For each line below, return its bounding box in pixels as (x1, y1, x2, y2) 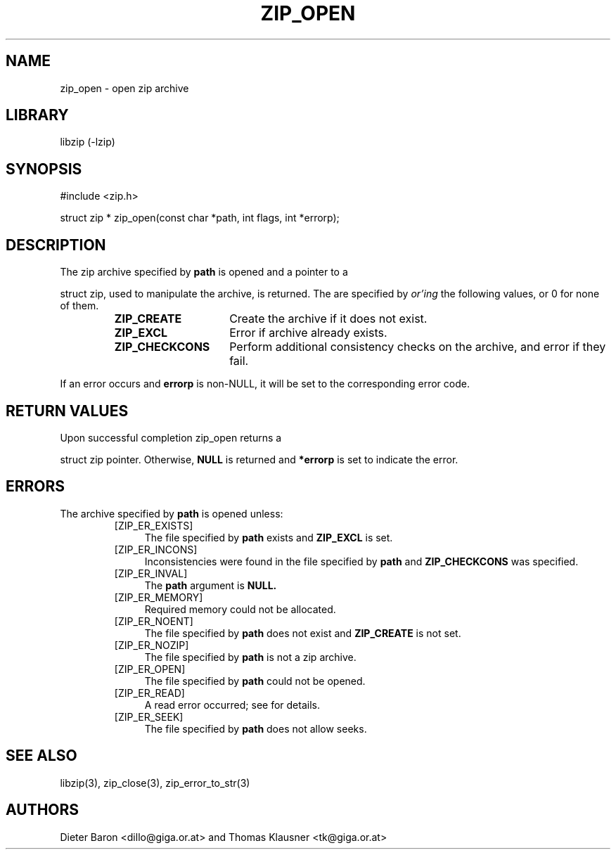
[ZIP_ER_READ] (114, 686, 185, 699)
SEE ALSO (6, 747, 77, 765)
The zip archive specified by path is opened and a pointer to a (60, 266, 348, 278)
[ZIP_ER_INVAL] (114, 567, 188, 579)
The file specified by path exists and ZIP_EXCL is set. (144, 531, 393, 544)
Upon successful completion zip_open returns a (60, 431, 282, 444)
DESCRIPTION (6, 236, 106, 254)
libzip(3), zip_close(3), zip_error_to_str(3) (60, 776, 250, 789)
